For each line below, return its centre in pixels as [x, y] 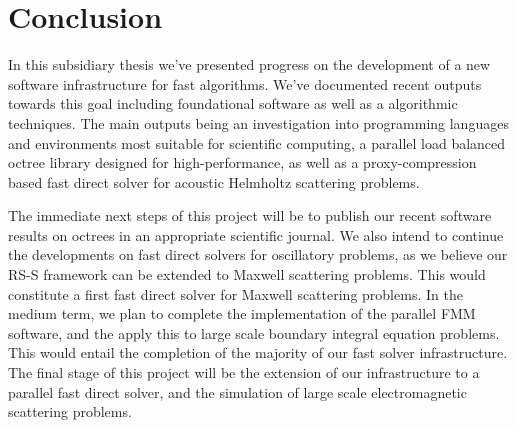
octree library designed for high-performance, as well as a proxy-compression [242, 162]
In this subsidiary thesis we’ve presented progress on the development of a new [249, 64]
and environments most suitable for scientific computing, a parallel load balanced [257, 142]
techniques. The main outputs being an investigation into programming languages [258, 122]
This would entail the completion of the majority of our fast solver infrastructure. [258, 352]
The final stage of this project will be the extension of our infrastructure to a [244, 372]
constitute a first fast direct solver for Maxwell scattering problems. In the [235, 293]
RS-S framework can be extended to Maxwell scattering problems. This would [247, 274]
